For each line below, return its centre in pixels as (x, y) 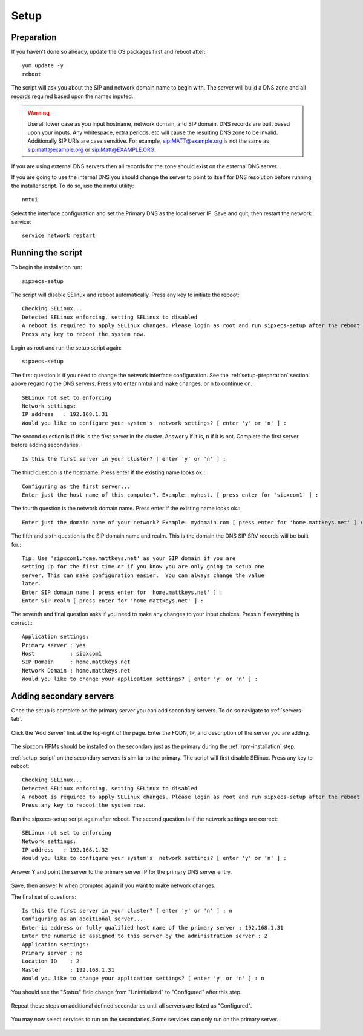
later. (32, 584)
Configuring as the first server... (76, 486)
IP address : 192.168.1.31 (65, 415)
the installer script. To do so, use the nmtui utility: (73, 186)
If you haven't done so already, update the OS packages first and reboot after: (108, 52)
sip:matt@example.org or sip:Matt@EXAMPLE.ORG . (92, 149)
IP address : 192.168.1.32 (65, 850)
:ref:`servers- (287, 710)
